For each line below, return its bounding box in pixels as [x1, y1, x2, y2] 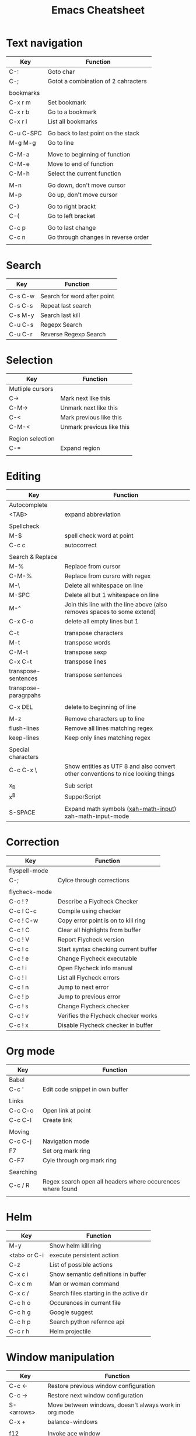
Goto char [47, 67, 75, 76]
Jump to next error [57, 983, 109, 991]
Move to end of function [47, 159, 114, 168]
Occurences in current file [49, 1299, 121, 1307]
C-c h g [9, 1308, 31, 1316]
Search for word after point [40, 292, 115, 300]
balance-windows [47, 1418, 98, 1426]
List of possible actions [49, 1261, 113, 1269]
